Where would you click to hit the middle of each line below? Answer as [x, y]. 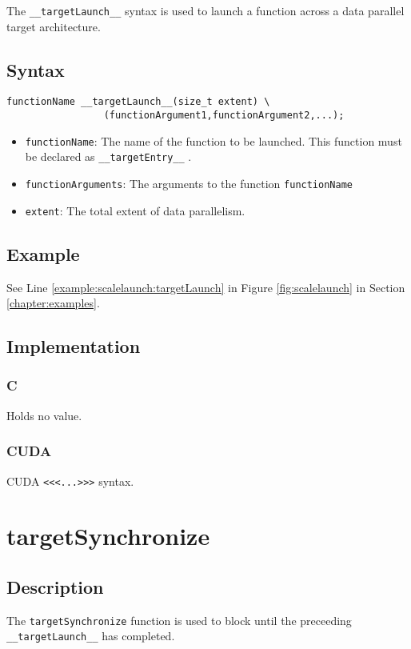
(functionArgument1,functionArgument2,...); [224, 116]
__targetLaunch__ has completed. [91, 636]
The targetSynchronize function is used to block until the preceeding [179, 620]
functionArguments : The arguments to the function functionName [189, 184]
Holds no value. [44, 415]
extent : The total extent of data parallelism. [135, 210]
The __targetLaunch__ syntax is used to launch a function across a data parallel [205, 10]
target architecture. [54, 26]
